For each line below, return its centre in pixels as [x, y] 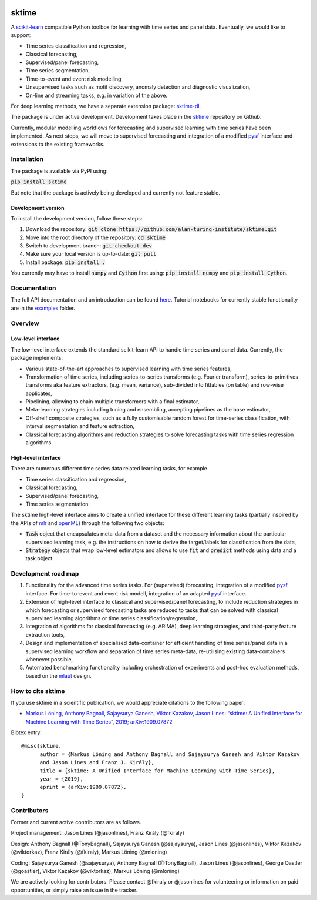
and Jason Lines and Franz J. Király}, [97, 762]
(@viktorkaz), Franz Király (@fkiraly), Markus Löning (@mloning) [89, 852]
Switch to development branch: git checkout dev [89, 246]
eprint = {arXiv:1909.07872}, [83, 787]
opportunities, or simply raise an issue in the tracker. [74, 890]
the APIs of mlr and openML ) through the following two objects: [87, 523]
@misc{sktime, [41, 746]
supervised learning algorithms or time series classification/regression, [112, 618]
